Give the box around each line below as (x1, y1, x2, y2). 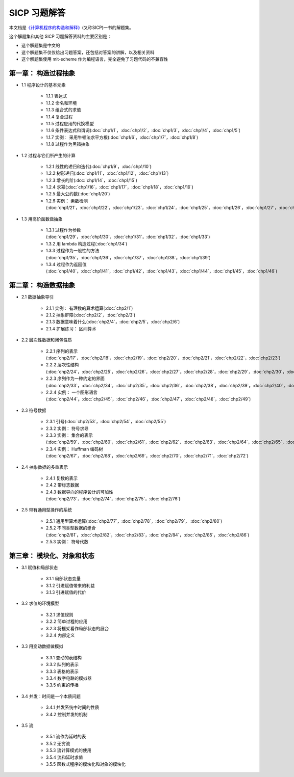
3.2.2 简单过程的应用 (46, 618, 88, 624)
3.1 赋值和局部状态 (21, 564, 58, 570)
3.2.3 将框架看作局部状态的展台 (46, 625, 109, 631)
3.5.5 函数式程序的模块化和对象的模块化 (46, 761, 126, 767)
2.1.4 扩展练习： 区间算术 (46, 325, 97, 331)
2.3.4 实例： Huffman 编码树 (46, 446, 103, 452)
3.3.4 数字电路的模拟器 (46, 675, 92, 681)
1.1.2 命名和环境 (46, 100, 77, 106)
